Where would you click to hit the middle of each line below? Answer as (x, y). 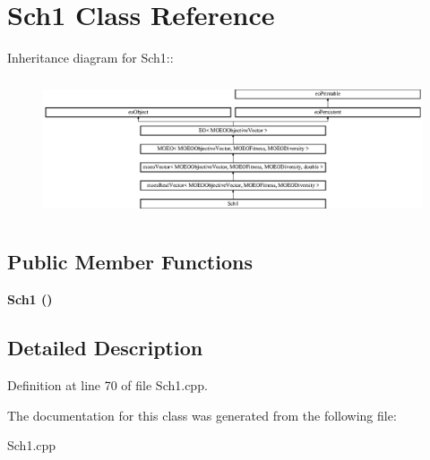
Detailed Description (105, 348)
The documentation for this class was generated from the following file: (202, 415)
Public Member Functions (130, 262)
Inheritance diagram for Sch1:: (90, 58)
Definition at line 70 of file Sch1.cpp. (107, 384)
